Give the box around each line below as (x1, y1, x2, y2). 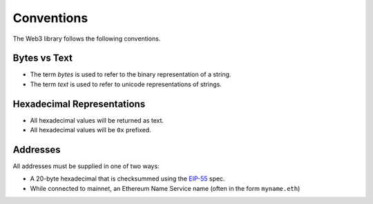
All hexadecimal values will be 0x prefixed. (30, 126, 151, 134)
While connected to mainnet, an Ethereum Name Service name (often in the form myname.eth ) (30, 184, 300, 192)
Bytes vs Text (12, 52, 73, 64)
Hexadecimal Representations (12, 98, 146, 110)
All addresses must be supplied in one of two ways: (12, 162, 160, 170)
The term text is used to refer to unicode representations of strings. (30, 80, 222, 88)
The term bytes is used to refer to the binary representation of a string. (30, 70, 231, 79)
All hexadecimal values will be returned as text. (30, 116, 164, 124)
